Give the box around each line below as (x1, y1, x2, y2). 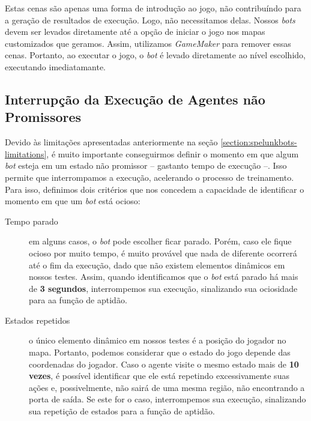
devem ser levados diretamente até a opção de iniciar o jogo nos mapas (5, 25, 265, 38)
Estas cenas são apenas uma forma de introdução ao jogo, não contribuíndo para (5, 2, 301, 14)
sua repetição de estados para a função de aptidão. (29, 405, 215, 417)
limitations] (5, 147, 47, 160)
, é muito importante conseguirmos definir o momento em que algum (46, 147, 299, 160)
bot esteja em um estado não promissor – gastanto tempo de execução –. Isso (5, 159, 287, 172)
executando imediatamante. (5, 60, 106, 73)
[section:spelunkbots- (220, 136, 297, 148)
